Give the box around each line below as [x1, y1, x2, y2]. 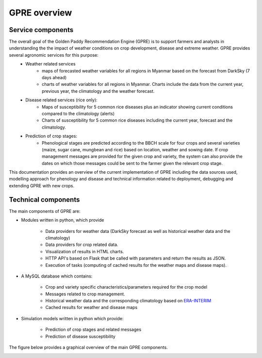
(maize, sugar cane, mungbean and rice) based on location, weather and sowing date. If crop [42, 146, 228, 152]
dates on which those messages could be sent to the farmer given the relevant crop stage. [42, 160, 223, 166]
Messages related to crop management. [45, 291, 126, 297]
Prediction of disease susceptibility [45, 333, 116, 339]
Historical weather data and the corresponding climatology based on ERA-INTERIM [45, 298, 212, 304]
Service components [9, 26, 74, 34]
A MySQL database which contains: [21, 273, 93, 279]
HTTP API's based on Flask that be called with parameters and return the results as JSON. [45, 255, 226, 261]
